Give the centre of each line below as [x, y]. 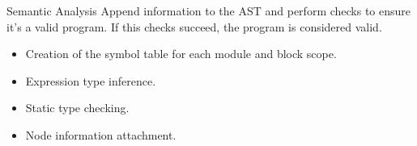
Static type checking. [77, 108]
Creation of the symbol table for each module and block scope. [181, 54]
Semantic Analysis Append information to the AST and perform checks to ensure [209, 10]
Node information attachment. [101, 134]
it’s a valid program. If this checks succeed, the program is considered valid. [194, 26]
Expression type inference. [91, 80]
